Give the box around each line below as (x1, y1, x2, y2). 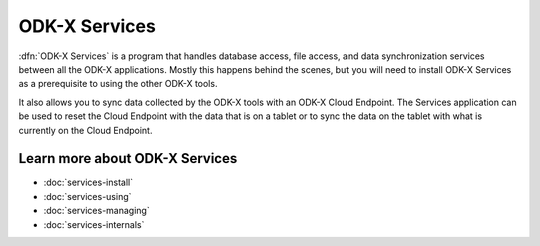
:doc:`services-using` (43, 190, 132, 202)
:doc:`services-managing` (43, 205, 150, 217)
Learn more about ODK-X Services (18, 150, 238, 167)
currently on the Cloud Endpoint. (18, 124, 153, 136)
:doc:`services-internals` (43, 218, 145, 230)
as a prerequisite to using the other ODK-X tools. (18, 78, 218, 90)
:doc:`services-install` (43, 176, 134, 189)
